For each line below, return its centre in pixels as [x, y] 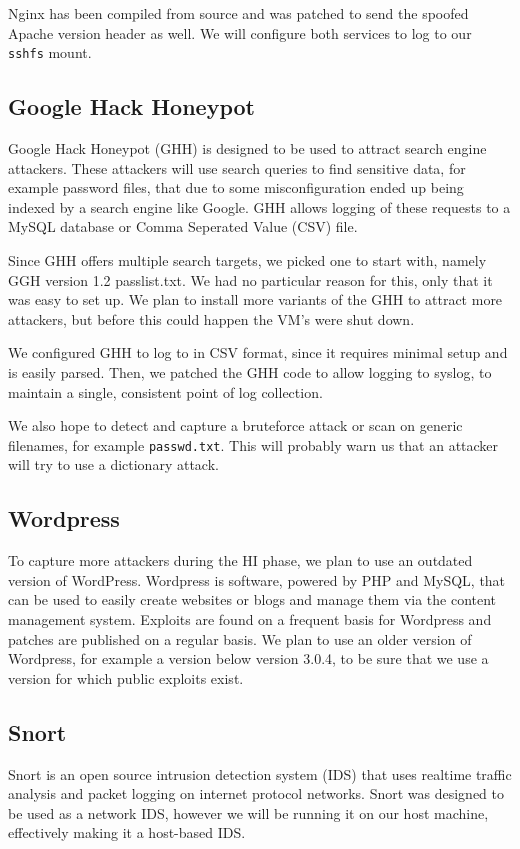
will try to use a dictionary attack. [113, 464]
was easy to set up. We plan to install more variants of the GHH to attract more [255, 299]
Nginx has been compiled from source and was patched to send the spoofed [238, 13]
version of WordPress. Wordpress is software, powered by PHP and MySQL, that [257, 579]
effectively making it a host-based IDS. [127, 832]
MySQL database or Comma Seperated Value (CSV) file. [183, 226]
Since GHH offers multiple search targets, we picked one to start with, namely [247, 260]
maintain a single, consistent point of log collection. [165, 391]
